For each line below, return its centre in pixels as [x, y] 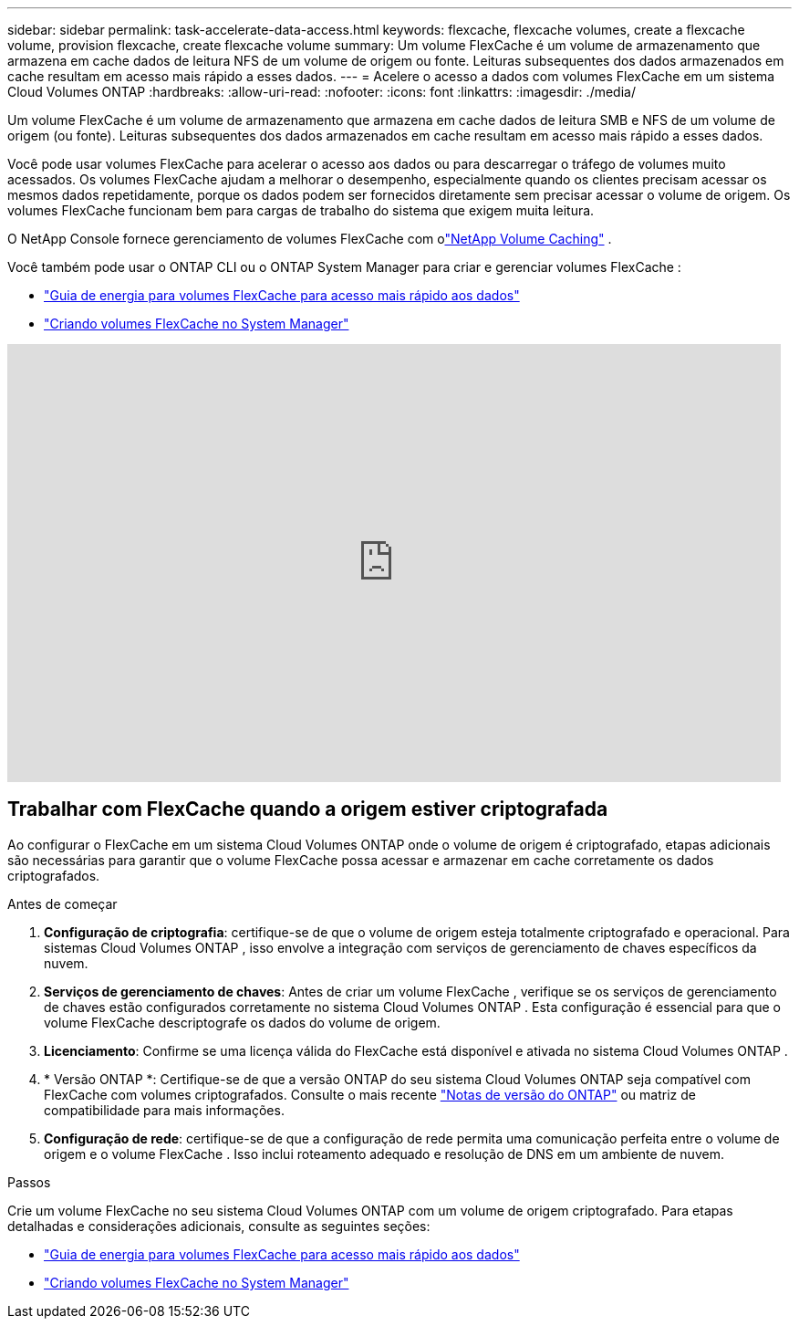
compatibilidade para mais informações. [164, 1110]
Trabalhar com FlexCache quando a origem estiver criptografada [308, 809]
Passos [29, 1182]
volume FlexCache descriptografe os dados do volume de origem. [242, 1022]
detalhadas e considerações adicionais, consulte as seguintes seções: [219, 1226]
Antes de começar [62, 903]
